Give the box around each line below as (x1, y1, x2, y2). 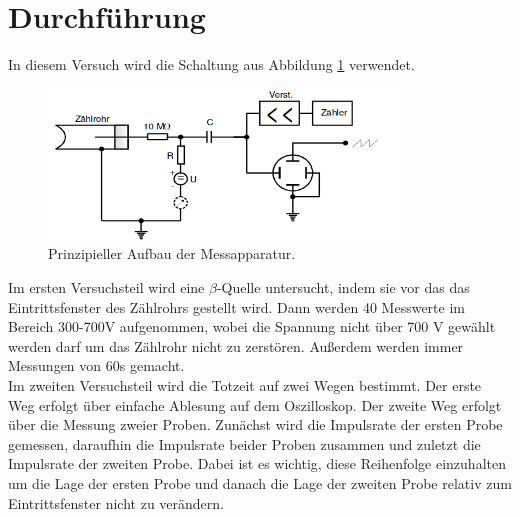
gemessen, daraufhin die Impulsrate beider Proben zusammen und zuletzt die (8, 433, 481, 454)
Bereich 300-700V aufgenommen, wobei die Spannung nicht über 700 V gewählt (8, 316, 496, 337)
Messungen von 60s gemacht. (8, 355, 185, 376)
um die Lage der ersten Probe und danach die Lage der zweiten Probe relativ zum (8, 473, 512, 494)
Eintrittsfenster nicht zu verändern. (8, 492, 224, 513)
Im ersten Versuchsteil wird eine (8, 277, 205, 298)
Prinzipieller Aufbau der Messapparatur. (48, 243, 296, 264)
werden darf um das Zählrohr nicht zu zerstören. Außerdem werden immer (8, 335, 464, 356)
